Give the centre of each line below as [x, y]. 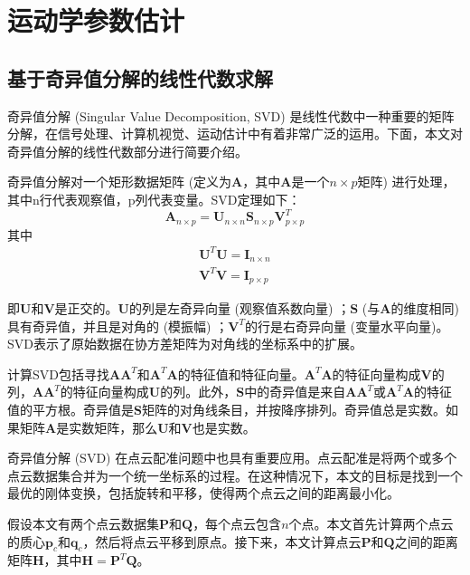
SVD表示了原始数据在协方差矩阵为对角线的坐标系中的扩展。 [185, 344]
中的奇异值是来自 [295, 392]
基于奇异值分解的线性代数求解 [140, 77]
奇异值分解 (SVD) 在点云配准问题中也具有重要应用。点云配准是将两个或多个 [232, 458]
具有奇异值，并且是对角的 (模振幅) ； [118, 326]
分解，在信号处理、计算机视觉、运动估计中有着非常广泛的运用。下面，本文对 [235, 134]
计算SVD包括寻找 [58, 374]
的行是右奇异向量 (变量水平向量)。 [347, 326]
